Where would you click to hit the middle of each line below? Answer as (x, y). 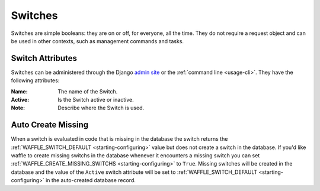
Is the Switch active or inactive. (96, 100)
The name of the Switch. (88, 91)
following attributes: (35, 80)
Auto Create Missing (50, 125)
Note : (18, 108)
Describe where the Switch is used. (101, 108)
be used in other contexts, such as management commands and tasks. (97, 41)
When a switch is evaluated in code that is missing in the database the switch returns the (119, 139)
